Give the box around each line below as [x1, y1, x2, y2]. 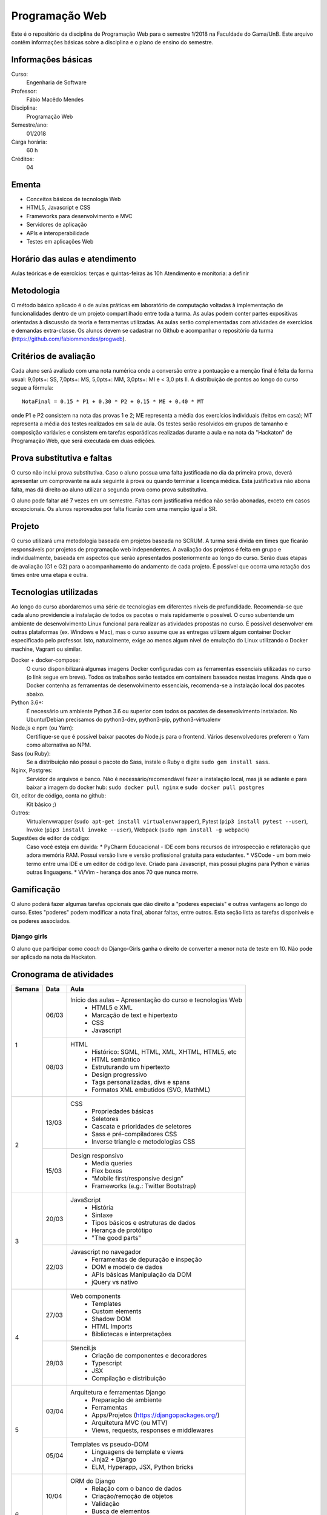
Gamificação [11, 884, 61, 894]
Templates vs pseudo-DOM [70, 1440, 149, 1448]
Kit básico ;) [26, 801, 57, 808]
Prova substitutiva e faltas [11, 453, 112, 463]
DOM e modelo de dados [91, 1263, 163, 1271]
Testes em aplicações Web [26, 238, 94, 245]
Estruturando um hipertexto [91, 1063, 170, 1071]
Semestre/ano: [11, 121, 48, 128]
